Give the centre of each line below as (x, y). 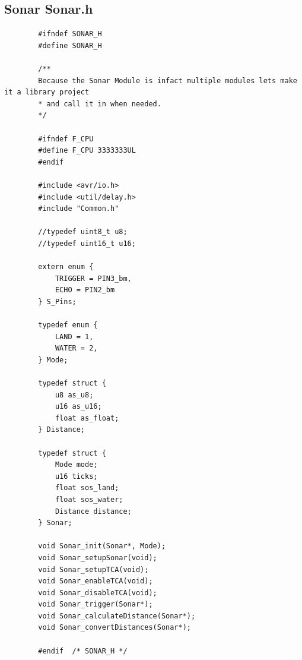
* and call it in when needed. (100, 104)
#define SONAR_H (70, 45)
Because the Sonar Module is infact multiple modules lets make (168, 80)
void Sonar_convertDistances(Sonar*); (115, 628)
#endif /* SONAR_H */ (83, 651)
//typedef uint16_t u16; (87, 243)
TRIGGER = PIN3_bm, (93, 278)
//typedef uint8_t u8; (83, 232)
